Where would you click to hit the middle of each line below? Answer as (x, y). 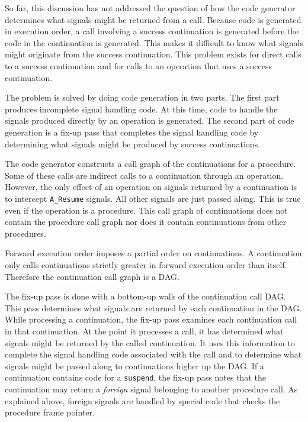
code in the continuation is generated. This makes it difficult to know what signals (154, 42)
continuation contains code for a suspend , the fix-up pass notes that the (135, 377)
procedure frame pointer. (50, 412)
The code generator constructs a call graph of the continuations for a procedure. (150, 164)
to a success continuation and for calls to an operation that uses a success (139, 65)
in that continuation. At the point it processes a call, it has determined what (144, 331)
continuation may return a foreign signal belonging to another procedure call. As (151, 389)
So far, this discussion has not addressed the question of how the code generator (150, 8)
